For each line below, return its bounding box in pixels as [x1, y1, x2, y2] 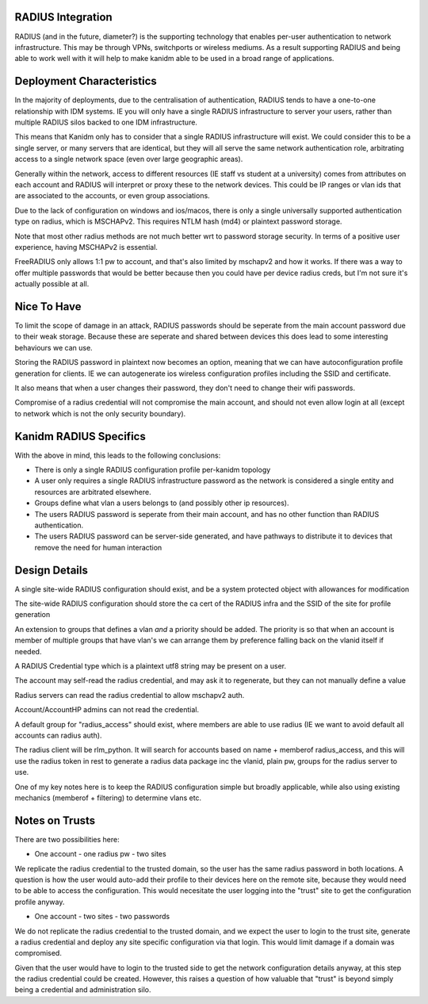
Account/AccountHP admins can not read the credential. [14, 705, 200, 715]
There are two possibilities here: [14, 834, 120, 844]
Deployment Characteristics [14, 75, 158, 88]
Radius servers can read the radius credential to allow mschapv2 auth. [14, 690, 245, 699]
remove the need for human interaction [34, 542, 162, 552]
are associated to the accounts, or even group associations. [14, 191, 210, 201]
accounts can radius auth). [14, 730, 102, 740]
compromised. [14, 948, 63, 958]
